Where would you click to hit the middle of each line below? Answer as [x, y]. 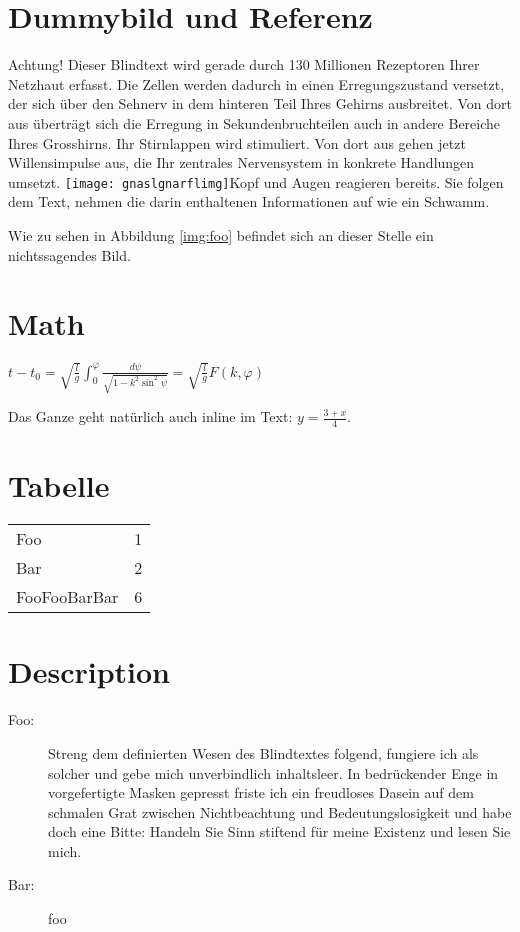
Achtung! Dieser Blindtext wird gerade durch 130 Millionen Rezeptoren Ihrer [244, 64]
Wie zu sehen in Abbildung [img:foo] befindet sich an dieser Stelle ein [221, 234]
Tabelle [59, 485]
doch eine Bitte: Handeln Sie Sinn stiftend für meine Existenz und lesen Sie [279, 831]
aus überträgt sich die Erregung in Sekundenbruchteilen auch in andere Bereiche [254, 122]
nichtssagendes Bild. [69, 254]
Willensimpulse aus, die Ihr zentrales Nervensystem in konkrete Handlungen [241, 162]
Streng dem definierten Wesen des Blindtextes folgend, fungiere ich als [263, 752]
